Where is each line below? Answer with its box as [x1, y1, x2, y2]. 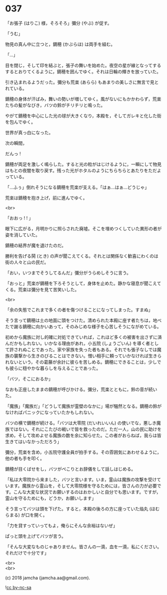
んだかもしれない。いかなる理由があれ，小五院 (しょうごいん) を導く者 [5, 340, 151, 346]
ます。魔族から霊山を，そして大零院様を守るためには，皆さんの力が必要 [9, 483, 158, 489]
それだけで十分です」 [5, 550, 49, 556]
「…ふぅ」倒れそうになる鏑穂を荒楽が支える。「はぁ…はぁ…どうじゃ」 [5, 184, 149, 190]
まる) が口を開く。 [9, 512, 48, 518]
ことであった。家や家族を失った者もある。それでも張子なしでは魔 [26, 346, 162, 352]
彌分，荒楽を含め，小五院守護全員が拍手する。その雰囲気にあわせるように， [5, 449, 162, 455]
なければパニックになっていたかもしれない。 [5, 409, 97, 415]
